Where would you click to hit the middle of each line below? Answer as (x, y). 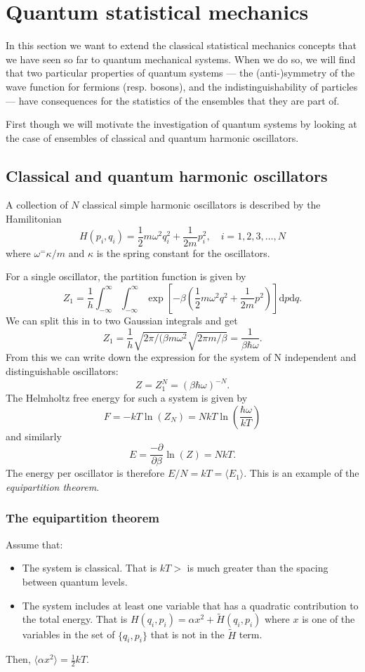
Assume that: (34, 544)
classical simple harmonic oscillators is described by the (201, 205)
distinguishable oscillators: (62, 370)
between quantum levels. (75, 581)
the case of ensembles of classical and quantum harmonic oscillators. (152, 137)
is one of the (328, 619)
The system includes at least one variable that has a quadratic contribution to (190, 605)
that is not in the (187, 634)
